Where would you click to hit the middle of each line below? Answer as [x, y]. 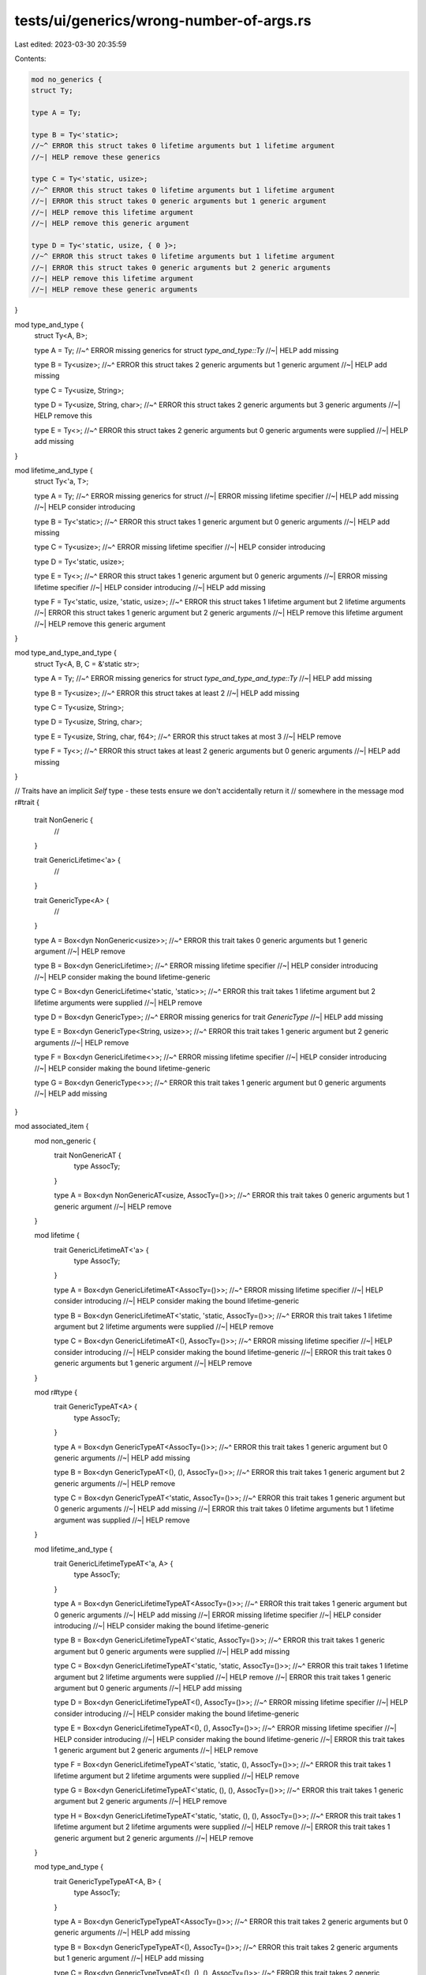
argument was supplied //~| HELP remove [122, 1520]
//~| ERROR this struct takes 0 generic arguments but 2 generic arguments [181, 267]
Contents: [30, 58]
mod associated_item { [52, 1127]
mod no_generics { [67, 79]
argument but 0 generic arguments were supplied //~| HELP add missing [172, 1651]
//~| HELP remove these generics [96, 157]
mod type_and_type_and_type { [66, 653]
